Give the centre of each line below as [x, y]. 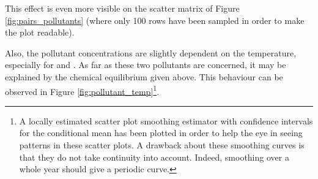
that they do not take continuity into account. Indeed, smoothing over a [154, 157]
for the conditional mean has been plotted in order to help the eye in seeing [161, 133]
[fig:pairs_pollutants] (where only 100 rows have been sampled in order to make [155, 20]
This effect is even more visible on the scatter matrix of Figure [122, 8]
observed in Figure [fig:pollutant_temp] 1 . [82, 90]
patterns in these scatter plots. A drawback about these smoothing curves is [162, 145]
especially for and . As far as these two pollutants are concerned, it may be [146, 65]
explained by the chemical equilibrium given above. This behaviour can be [144, 76]
